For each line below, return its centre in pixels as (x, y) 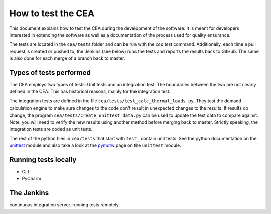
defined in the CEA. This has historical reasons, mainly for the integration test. (90, 92)
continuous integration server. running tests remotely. (65, 205)
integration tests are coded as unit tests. (51, 129)
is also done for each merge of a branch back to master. (67, 58)
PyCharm (31, 179)
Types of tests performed (50, 73)
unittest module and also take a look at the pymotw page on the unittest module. (95, 145)
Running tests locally (43, 159)
